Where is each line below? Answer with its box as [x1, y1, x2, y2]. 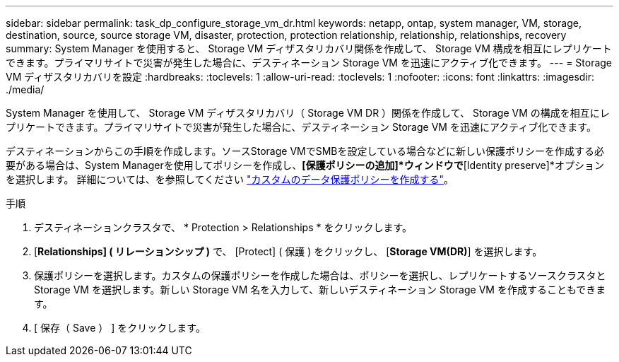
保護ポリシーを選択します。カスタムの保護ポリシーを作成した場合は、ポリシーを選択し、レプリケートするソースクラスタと [34, 269, 606, 281]
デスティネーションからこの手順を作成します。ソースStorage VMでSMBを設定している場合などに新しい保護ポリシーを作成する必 [6, 145, 605, 157]
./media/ [6, 83, 45, 95]
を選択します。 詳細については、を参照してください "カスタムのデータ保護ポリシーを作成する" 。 [6, 173, 454, 185]
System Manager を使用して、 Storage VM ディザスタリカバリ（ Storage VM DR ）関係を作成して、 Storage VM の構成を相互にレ [6, 107, 610, 119]
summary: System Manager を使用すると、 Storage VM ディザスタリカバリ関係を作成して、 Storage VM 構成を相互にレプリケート [6, 42, 612, 54]
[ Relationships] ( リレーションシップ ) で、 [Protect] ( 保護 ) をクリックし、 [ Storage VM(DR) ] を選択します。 [34, 245, 543, 257]
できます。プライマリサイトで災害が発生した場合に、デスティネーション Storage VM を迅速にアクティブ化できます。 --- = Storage [6, 57, 613, 69]
